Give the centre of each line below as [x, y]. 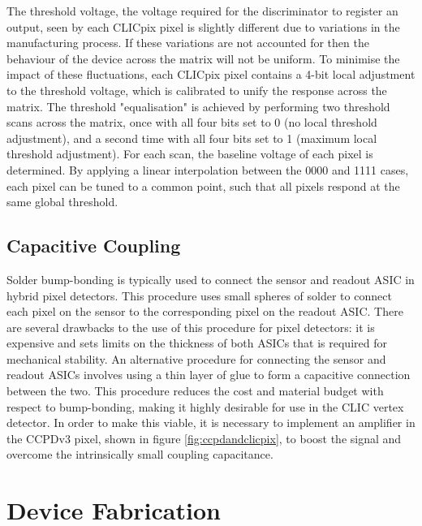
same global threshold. [62, 202]
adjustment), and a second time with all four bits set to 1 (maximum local [192, 138]
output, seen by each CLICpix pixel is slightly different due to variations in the [203, 26]
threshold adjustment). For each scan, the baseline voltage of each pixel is [190, 154]
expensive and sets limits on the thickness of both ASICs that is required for [197, 343]
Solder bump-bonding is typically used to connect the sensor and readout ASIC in [211, 279]
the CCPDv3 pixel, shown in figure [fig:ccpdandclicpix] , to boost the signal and [204, 438]
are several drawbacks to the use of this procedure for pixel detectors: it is [191, 327]
